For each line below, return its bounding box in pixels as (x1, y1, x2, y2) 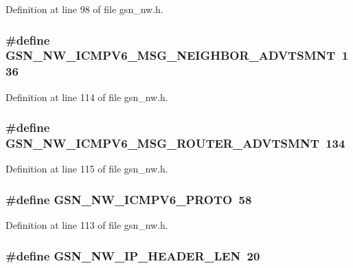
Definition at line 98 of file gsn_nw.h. (5, 2, 163, 16)
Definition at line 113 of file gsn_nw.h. (5, 218, 168, 232)
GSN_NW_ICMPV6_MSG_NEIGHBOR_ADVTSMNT (5, 47, 336, 64)
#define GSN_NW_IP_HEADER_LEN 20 (5, 247, 260, 264)
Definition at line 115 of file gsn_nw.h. (5, 161, 168, 176)
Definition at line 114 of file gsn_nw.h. (5, 89, 168, 104)
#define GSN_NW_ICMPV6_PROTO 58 (5, 190, 252, 208)
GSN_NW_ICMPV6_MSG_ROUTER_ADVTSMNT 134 (5, 135, 345, 152)
